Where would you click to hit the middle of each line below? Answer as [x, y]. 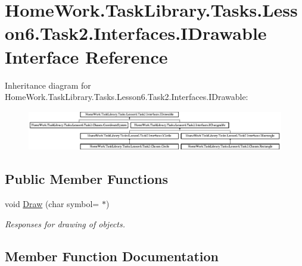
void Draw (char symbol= [52, 204]
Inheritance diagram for [48, 85]
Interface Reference [86, 56]
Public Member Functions [86, 179]
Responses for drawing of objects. [65, 223]
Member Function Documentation [112, 256]
